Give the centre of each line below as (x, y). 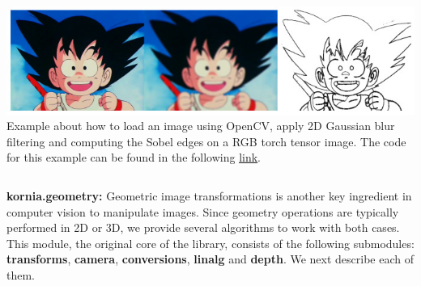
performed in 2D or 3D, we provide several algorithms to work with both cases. (203, 227)
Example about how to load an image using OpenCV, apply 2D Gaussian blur (201, 126)
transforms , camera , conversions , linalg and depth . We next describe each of (210, 259)
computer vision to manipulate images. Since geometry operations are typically (203, 211)
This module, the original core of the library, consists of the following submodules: (210, 243)
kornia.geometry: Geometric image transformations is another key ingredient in (209, 195)
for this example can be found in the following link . (134, 157)
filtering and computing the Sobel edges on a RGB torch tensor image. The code (206, 141)
